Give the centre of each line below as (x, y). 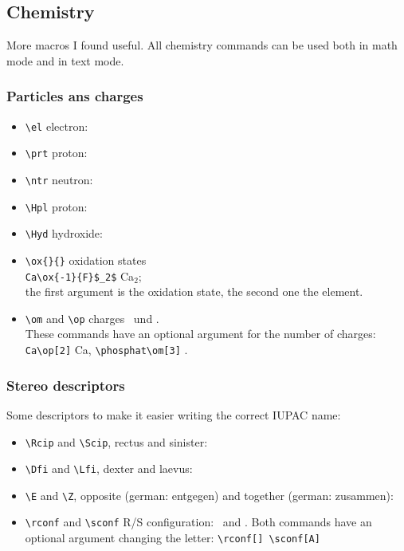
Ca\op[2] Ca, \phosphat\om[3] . (106, 350)
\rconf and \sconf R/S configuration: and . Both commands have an (198, 522)
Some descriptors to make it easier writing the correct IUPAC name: (174, 414)
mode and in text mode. (65, 60)
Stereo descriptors (66, 385)
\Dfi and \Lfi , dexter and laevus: (109, 468)
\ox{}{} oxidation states (86, 260)
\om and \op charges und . (92, 318)
